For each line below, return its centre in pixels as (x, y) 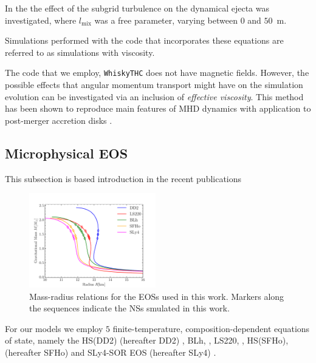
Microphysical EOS (67, 153)
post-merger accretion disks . (59, 120)
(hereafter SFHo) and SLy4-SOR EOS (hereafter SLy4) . (111, 352)
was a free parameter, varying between (166, 20)
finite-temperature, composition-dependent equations (211, 328)
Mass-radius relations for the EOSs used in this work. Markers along (157, 296)
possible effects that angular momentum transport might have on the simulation (154, 85)
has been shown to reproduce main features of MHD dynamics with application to (158, 108)
